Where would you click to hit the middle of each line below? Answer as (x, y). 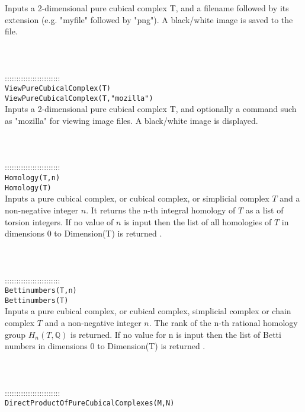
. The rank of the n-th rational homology (223, 322)
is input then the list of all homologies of (198, 221)
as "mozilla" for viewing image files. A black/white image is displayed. (131, 121)
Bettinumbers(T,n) (41, 291)
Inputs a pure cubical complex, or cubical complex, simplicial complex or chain (148, 311)
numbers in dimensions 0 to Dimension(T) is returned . (105, 346)
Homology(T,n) (33, 178)
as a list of (264, 210)
